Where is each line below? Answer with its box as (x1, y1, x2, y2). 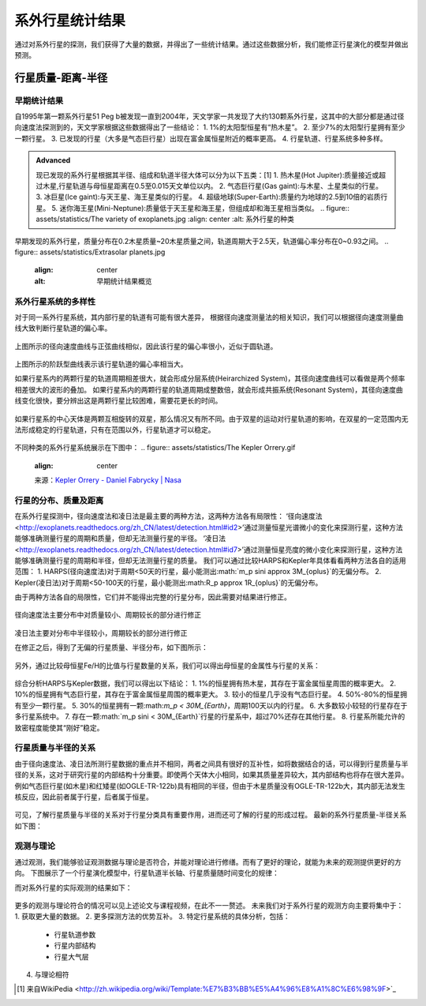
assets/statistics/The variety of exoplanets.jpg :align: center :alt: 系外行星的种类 (35, 214, 295, 224)
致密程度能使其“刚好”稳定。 (14, 723, 104, 732)
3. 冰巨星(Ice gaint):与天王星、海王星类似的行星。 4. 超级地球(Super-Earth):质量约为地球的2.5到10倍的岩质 (35, 192, 381, 201)
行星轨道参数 (54, 929, 96, 939)
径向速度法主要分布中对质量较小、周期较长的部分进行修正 (14, 610, 201, 620)
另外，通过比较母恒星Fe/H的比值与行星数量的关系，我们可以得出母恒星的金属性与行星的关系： (14, 660, 321, 670)
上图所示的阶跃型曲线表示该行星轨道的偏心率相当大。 (14, 359, 188, 369)
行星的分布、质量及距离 (14, 494, 104, 505)
